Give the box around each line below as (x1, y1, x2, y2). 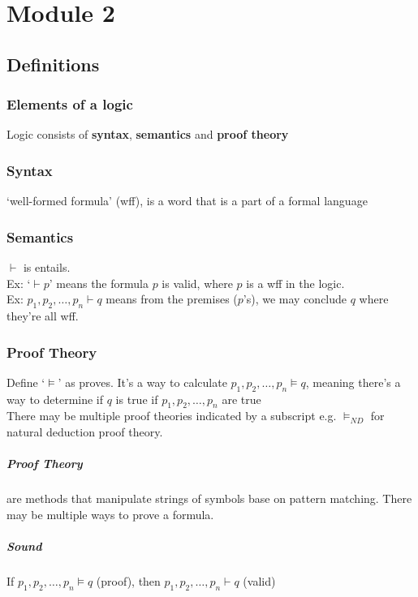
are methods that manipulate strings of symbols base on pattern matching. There (6, 490, 412, 507)
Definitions (6, 51, 100, 76)
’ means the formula (49, 274, 149, 291)
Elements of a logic (6, 94, 133, 114)
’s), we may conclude (243, 290, 347, 307)
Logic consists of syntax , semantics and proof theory (6, 126, 289, 143)
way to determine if (6, 390, 104, 407)
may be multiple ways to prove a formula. (6, 505, 214, 522)
